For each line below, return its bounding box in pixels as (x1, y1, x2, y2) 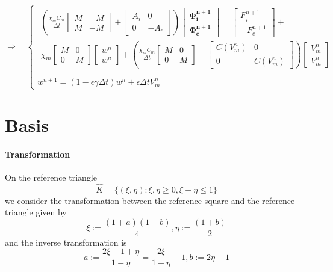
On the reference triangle (5, 170, 97, 183)
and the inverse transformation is (5, 235, 127, 248)
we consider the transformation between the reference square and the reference (5, 194, 295, 206)
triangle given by (5, 206, 67, 218)
